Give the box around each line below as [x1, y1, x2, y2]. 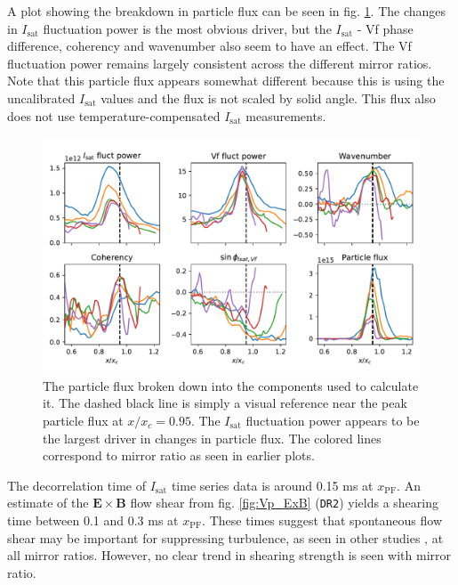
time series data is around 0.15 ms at [171, 475, 374, 494]
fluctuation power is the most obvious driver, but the [43, 19, 332, 37]
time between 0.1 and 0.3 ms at [7, 510, 179, 529]
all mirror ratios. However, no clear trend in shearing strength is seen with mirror [7, 546, 452, 565]
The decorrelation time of [7, 475, 147, 494]
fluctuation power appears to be [245, 410, 420, 429]
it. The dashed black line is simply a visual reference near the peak [43, 394, 407, 412]
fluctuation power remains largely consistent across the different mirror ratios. [7, 53, 432, 72]
